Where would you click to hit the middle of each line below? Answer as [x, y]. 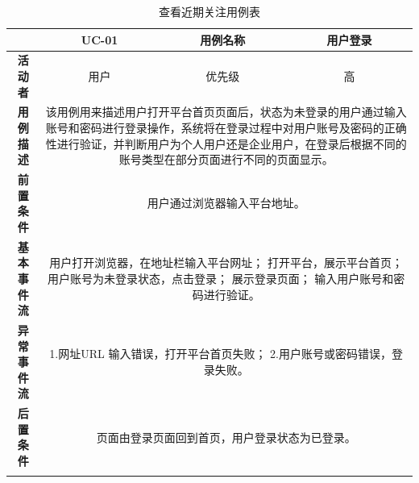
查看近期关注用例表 [209, 11]
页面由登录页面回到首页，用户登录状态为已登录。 [226, 437]
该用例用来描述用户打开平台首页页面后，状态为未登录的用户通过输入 [226, 112]
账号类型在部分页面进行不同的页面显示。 [226, 159]
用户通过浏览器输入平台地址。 [226, 203]
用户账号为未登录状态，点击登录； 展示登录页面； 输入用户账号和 [221, 278]
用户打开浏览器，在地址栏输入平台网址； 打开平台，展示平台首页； [226, 262]
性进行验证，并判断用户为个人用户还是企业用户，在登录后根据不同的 [226, 143]
